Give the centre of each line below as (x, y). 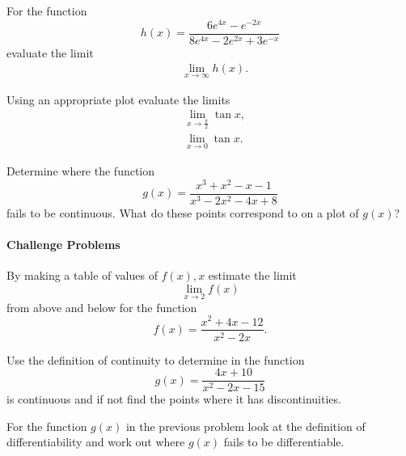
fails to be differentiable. (284, 442)
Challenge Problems (63, 244)
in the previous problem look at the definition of (245, 426)
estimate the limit (252, 275)
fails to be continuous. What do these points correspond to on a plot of (183, 212)
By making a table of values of (82, 275)
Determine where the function (81, 170)
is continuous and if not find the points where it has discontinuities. (174, 399)
